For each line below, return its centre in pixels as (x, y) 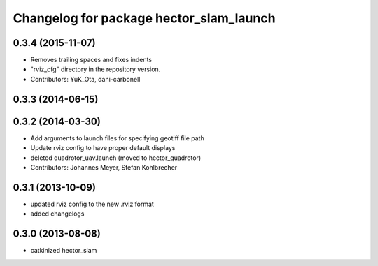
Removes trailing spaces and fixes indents (91, 60)
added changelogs (57, 214)
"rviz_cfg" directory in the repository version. (96, 69)
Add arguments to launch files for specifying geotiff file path (117, 138)
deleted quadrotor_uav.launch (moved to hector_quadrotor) (116, 158)
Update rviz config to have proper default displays (103, 148)
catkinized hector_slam (64, 251)
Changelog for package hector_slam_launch (144, 18)
